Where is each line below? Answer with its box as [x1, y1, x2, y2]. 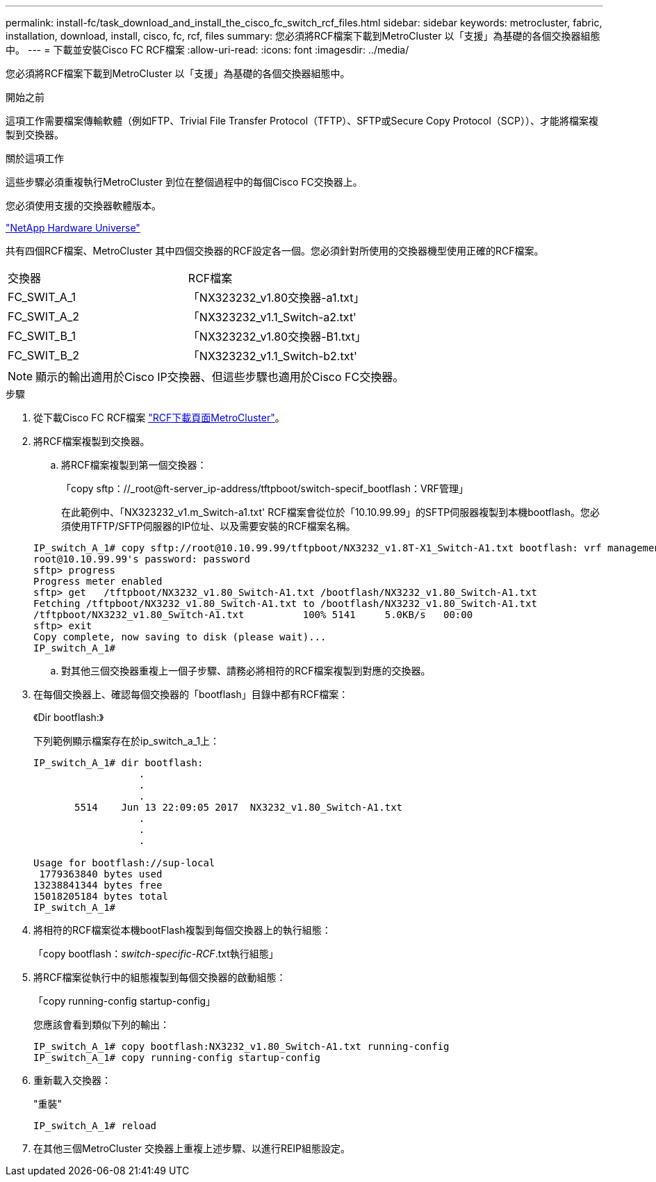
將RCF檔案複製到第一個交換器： [61, 459, 207, 471]
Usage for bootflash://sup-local [33, 857, 215, 868]
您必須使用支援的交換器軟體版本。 [6, 200, 161, 211]
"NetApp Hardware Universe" [6, 222, 140, 234]
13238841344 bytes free [33, 880, 163, 891]
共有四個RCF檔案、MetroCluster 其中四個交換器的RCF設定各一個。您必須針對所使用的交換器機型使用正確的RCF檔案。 [6, 245, 544, 257]
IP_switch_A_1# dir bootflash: [33, 757, 204, 768]
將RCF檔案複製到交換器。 [33, 435, 150, 447]
